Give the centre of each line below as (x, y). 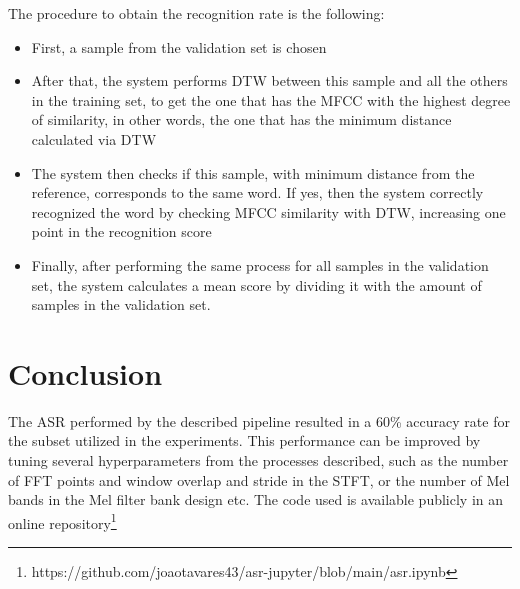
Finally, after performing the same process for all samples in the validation (260, 264)
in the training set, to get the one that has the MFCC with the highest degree (271, 99)
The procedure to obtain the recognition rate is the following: (196, 13)
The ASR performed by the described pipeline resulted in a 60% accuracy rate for (259, 420)
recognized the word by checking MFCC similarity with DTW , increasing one (268, 211)
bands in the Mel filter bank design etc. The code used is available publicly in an (256, 499)
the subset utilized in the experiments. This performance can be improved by (244, 440)
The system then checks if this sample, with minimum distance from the (253, 172)
